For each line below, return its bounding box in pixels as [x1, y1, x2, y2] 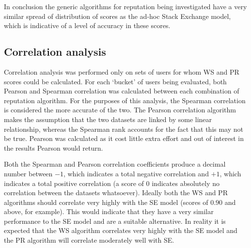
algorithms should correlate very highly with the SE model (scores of [4, 197, 208, 207]
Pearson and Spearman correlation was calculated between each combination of [4, 86, 239, 96]
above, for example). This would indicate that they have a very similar [4, 206, 214, 217]
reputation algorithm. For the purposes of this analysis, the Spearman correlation [4, 95, 246, 105]
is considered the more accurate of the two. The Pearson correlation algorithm [4, 105, 236, 115]
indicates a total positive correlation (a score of [4, 178, 144, 188]
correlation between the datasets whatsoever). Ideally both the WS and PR [4, 187, 228, 198]
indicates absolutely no [152, 178, 220, 188]
